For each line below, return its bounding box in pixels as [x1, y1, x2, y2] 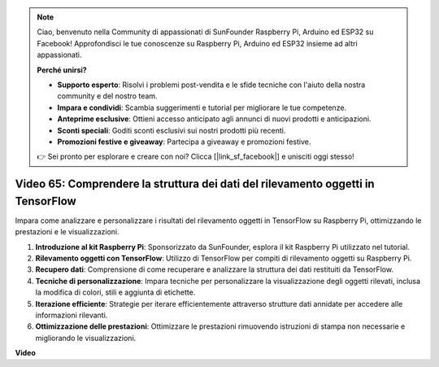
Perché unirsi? [37, 65, 87, 75]
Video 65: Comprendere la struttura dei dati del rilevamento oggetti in [15, 177, 375, 191]
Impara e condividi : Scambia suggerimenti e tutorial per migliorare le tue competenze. [57, 103, 347, 112]
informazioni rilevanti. [35, 310, 108, 320]
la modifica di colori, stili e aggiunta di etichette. [35, 287, 196, 297]
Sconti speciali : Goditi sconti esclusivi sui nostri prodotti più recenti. [57, 125, 286, 135]
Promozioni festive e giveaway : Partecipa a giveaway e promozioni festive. [57, 137, 311, 146]
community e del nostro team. [57, 91, 158, 101]
